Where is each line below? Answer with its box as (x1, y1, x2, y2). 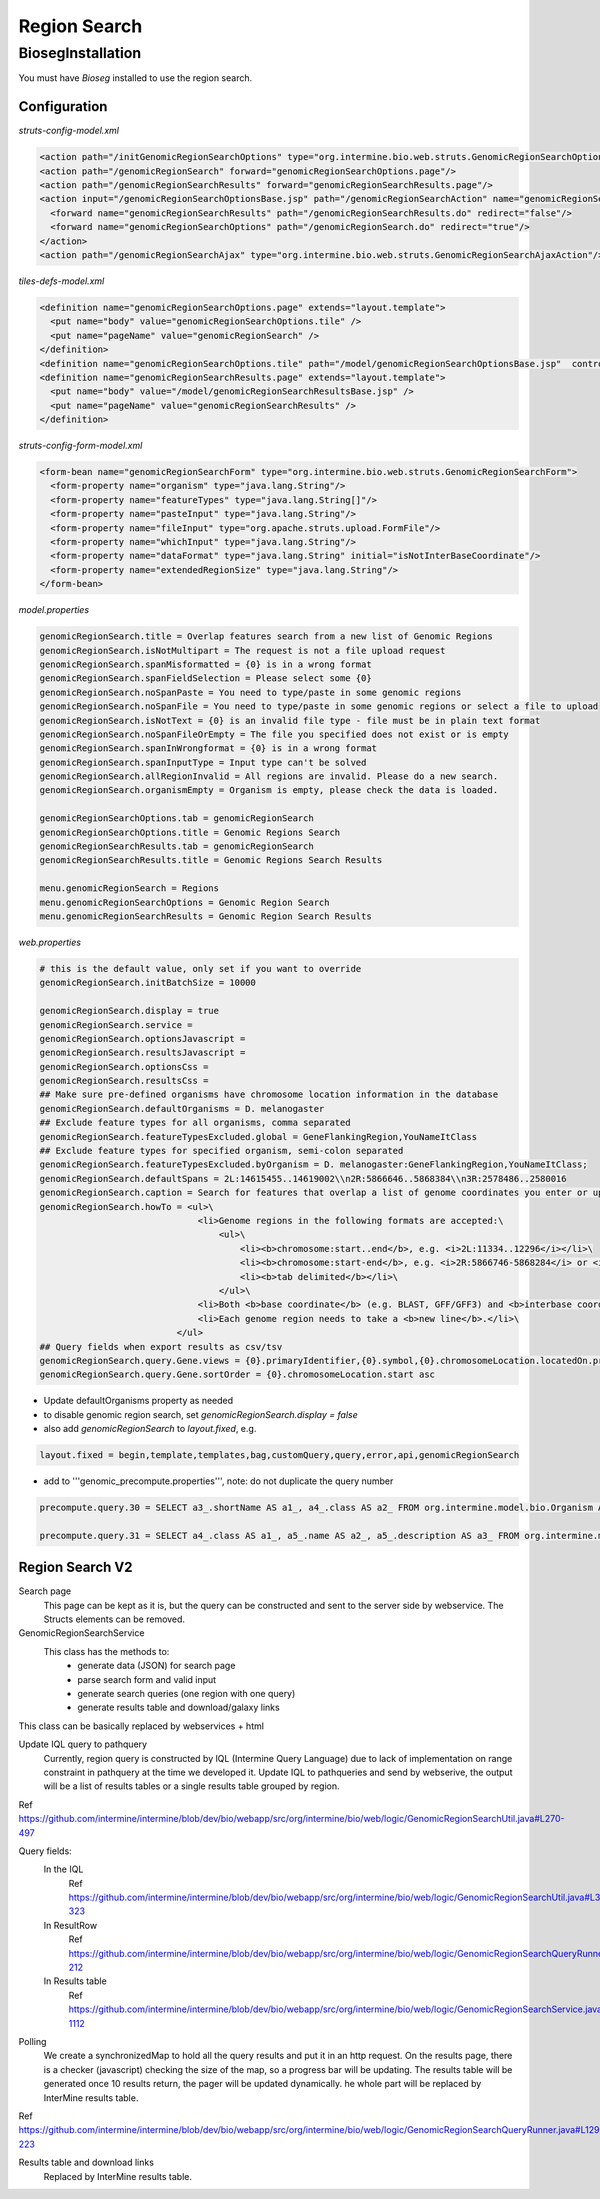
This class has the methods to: (43, 1645, 170, 1657)
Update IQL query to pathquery (18, 1738, 148, 1750)
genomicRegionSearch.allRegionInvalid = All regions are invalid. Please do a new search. (39, 771, 499, 782)
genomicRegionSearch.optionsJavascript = (39, 1033, 246, 1044)
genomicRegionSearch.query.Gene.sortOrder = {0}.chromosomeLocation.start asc (39, 1369, 435, 1380)
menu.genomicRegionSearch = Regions (39, 883, 220, 894)
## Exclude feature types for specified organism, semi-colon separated (39, 1145, 404, 1157)
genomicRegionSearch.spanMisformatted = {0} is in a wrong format (39, 658, 372, 670)
